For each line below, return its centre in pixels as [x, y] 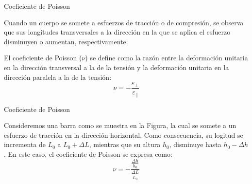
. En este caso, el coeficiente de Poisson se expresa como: [88, 154]
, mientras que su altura [125, 144]
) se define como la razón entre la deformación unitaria [167, 58]
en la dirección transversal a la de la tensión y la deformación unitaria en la [117, 67]
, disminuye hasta [195, 144]
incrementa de [25, 144]
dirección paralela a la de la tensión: [58, 77]
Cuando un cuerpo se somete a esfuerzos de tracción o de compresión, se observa [124, 22]
